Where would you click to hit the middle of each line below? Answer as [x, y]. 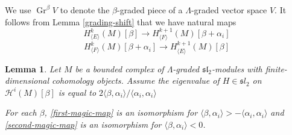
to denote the [85, 10]
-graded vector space [229, 10]
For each [21, 112]
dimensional [27, 80]
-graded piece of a [150, 10]
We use [18, 10]
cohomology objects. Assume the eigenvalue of [136, 80]
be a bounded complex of [119, 68]
